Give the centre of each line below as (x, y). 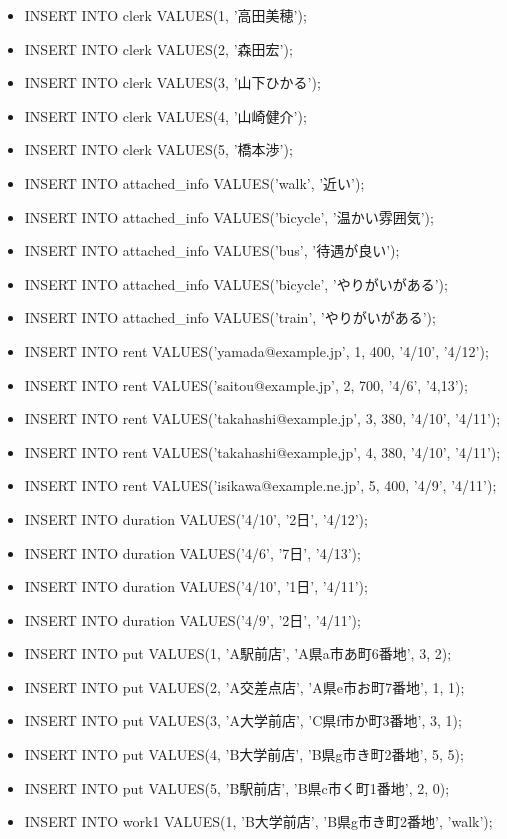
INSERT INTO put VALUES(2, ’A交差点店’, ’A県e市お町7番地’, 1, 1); (244, 686)
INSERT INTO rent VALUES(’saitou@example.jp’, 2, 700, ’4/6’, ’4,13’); (246, 384)
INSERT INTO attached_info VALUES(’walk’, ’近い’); (194, 182)
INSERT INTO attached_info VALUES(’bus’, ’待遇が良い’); (212, 250)
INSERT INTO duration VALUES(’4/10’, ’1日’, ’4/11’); (196, 586)
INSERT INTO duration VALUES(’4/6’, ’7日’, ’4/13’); (192, 552)
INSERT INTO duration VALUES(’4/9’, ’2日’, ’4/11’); (192, 619)
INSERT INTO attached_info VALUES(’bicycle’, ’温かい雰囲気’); (229, 216)
